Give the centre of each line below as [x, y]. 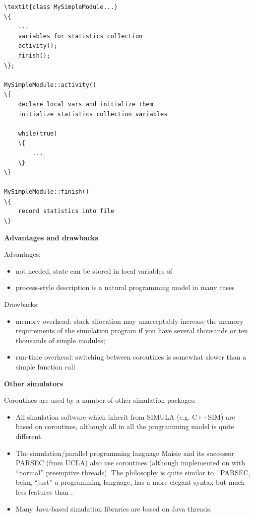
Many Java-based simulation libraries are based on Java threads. [114, 508]
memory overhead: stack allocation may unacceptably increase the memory [129, 321]
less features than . [44, 491]
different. [29, 436]
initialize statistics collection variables [93, 114]
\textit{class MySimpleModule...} [61, 7]
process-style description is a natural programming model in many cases [125, 287]
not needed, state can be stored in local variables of [94, 270]
